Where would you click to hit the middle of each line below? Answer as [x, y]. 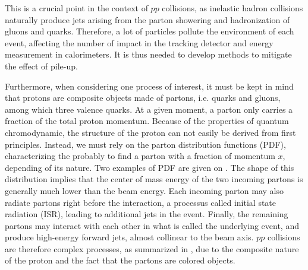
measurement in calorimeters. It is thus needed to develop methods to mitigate [148, 54]
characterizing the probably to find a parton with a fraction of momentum [140, 156]
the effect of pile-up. [41, 66]
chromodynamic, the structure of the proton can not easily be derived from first [150, 132]
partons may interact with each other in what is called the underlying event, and [152, 225]
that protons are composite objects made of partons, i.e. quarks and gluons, [143, 98]
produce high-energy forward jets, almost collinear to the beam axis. [129, 237]
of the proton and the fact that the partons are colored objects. [120, 260]
